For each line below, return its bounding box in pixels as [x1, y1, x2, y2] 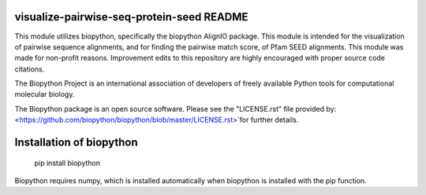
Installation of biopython [14, 136, 138, 149]
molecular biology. [14, 90, 75, 99]
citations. [14, 64, 45, 74]
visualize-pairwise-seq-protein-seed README [14, 10, 248, 24]
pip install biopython [34, 158, 101, 167]
